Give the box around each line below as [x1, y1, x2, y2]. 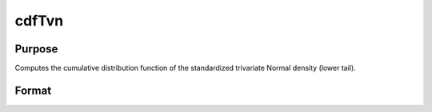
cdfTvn [14, 12, 64, 29]
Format [14, 83, 52, 97]
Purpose [14, 42, 58, 56]
